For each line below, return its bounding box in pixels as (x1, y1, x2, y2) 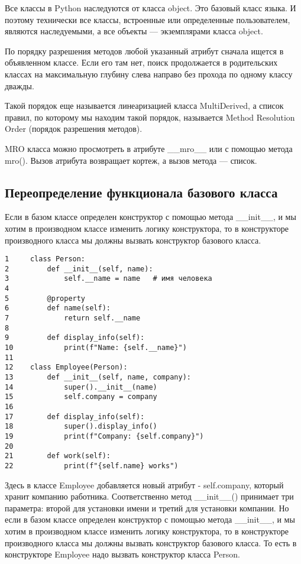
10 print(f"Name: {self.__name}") (5, 343, 187, 352)
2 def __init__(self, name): (5, 264, 153, 273)
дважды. (5, 79, 34, 92)
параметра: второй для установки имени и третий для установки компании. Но (5, 501, 289, 514)
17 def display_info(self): (5, 412, 145, 421)
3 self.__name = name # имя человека (5, 274, 212, 283)
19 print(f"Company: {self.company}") (5, 432, 204, 440)
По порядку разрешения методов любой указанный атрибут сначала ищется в (5, 44, 284, 57)
